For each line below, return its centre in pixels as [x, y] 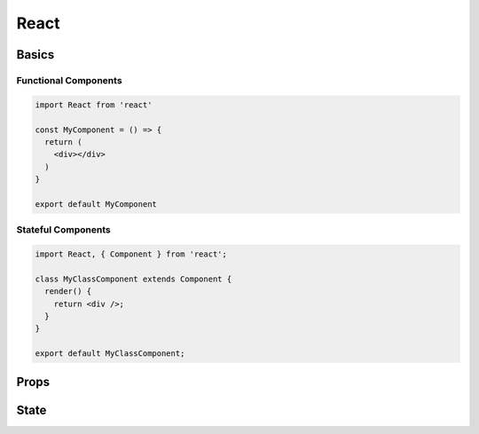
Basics [35, 55]
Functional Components [70, 80]
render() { [68, 292]
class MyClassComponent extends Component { [133, 279]
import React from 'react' [94, 105]
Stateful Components [63, 230]
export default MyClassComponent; [110, 354]
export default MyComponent [96, 204]
